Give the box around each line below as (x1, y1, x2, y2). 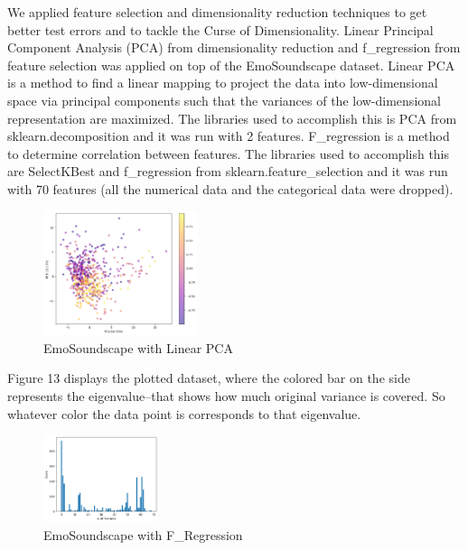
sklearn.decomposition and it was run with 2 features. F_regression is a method (7, 126, 450, 145)
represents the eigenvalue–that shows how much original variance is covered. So (7, 387, 445, 406)
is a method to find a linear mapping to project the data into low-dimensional (7, 73, 438, 92)
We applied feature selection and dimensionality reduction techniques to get (7, 3, 427, 21)
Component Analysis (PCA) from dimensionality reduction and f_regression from (7, 38, 461, 57)
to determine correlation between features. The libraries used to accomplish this (7, 144, 450, 163)
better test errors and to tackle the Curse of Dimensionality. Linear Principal (7, 20, 434, 39)
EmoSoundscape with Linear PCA (43, 338, 233, 357)
